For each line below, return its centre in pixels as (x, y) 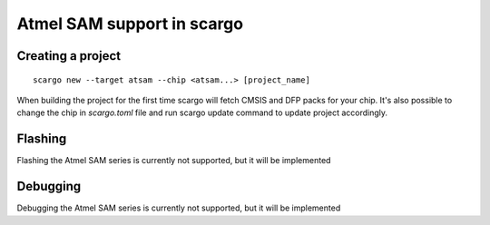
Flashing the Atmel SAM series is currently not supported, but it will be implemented (174, 161)
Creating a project (69, 56)
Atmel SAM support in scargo (130, 24)
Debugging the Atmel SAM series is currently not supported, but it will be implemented (179, 208)
